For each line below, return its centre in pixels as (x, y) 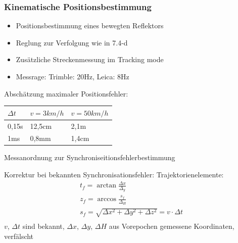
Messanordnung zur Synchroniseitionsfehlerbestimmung (90, 157)
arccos (107, 199)
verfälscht (19, 236)
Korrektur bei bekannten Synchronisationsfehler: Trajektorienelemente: (114, 175)
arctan (107, 186)
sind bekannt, (43, 226)
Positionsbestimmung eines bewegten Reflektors (90, 26)
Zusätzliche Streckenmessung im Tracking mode (90, 59)
